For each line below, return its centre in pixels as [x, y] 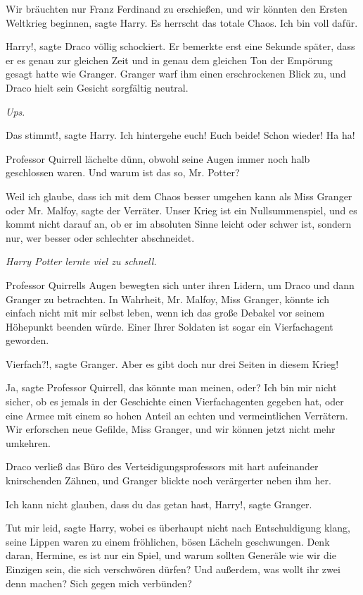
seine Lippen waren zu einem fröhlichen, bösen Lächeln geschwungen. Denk [168, 541]
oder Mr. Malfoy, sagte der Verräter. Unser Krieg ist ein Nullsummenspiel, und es [181, 210]
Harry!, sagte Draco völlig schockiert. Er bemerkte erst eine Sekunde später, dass [180, 46]
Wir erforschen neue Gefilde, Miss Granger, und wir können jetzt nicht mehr [171, 429]
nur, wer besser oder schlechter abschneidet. [100, 237]
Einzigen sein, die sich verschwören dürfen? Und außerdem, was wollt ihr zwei [173, 569]
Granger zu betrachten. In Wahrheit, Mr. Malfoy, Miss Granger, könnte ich [167, 299]
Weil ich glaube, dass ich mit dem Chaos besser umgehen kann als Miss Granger [179, 196]
